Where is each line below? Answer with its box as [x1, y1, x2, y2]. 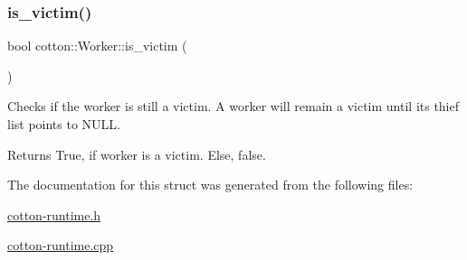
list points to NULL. [7, 115, 120, 133]
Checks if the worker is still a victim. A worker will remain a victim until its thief [7, 97, 460, 116]
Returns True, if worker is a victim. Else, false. [7, 144, 266, 163]
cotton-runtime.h [7, 205, 101, 224]
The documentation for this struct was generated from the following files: [7, 175, 414, 194]
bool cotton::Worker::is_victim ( [7, 36, 187, 55]
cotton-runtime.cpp [7, 236, 114, 255]
